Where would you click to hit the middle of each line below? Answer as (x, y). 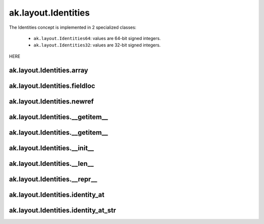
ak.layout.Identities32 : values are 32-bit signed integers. (97, 45)
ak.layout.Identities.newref (51, 101)
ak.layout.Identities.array (49, 70)
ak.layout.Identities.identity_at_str (63, 210)
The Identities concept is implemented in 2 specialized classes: (73, 27)
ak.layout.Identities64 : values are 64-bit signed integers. (97, 38)
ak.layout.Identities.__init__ (52, 148)
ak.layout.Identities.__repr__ (53, 179)
